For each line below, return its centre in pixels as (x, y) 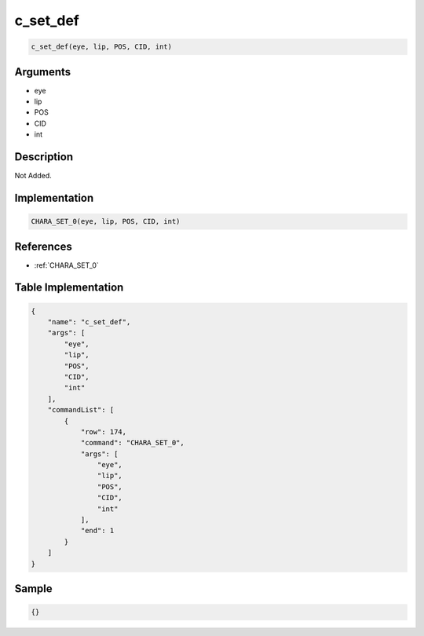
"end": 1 (97, 531)
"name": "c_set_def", (89, 322)
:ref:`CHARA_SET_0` (67, 265)
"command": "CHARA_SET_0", (132, 443)
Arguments (43, 72)
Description (44, 157)
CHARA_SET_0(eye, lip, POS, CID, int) (106, 221)
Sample (33, 588)
